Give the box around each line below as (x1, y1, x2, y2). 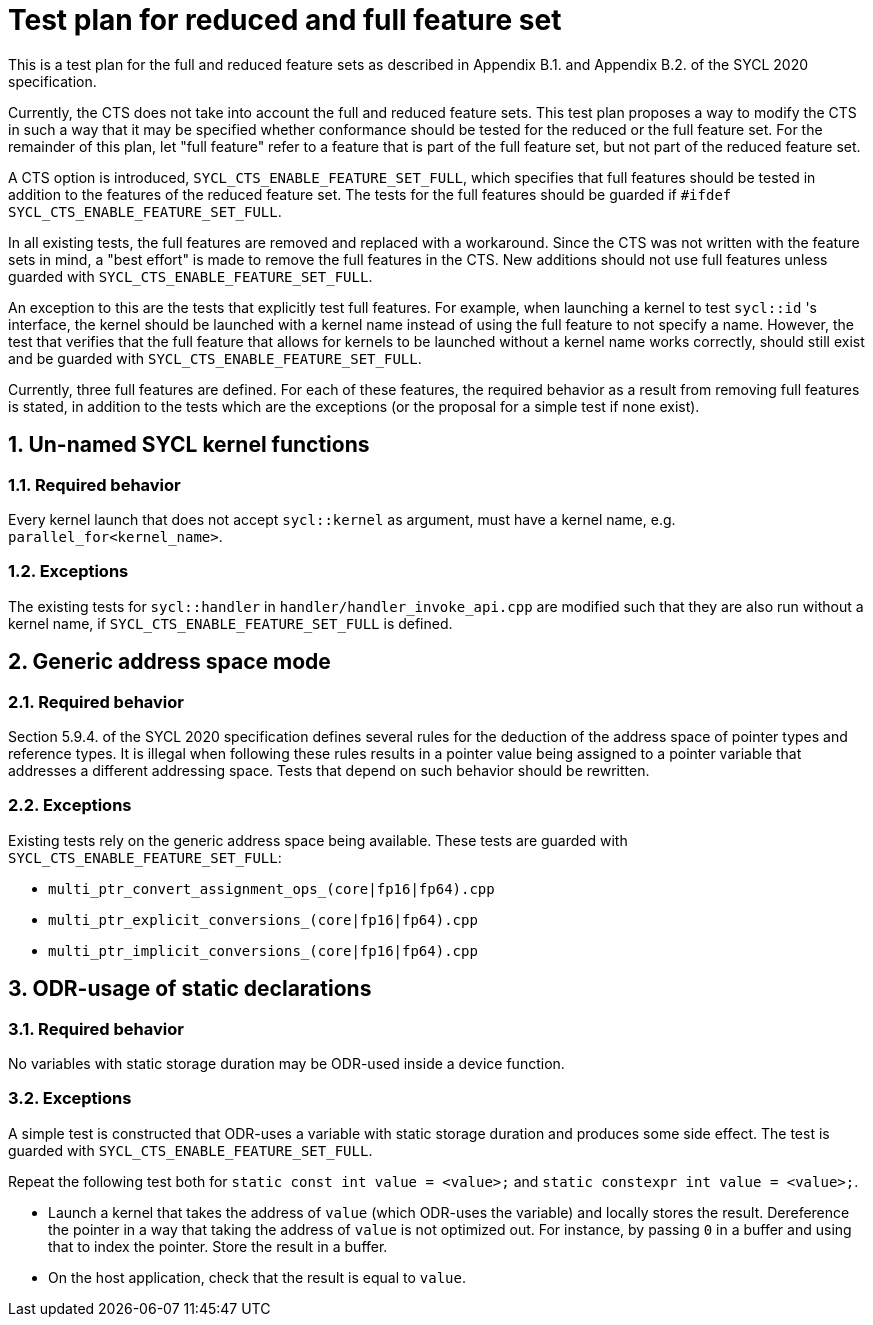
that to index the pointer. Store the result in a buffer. (48, 1237, 388, 1255)
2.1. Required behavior (8, 691, 184, 712)
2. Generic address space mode (8, 649, 331, 675)
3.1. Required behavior (8, 1018, 184, 1039)
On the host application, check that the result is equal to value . (48, 1268, 466, 1286)
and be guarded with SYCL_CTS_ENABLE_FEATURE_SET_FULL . (8, 349, 422, 367)
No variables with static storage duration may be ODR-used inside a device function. (8, 1054, 565, 1072)
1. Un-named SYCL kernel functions (8, 432, 370, 458)
